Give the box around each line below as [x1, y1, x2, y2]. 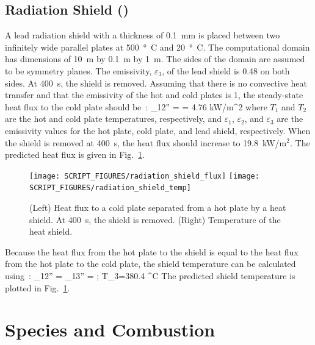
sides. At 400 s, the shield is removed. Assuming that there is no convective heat [5, 76, 307, 89]
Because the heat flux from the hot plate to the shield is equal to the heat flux [5, 245, 299, 258]
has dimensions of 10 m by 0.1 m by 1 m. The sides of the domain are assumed [5, 52, 305, 65]
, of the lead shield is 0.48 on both [162, 64, 290, 77]
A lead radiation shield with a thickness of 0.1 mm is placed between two [5, 29, 280, 41]
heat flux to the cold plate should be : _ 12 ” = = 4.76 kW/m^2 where [5, 100, 267, 113]
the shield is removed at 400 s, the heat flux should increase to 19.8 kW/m [5, 136, 287, 149]
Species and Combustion [5, 317, 215, 342]
